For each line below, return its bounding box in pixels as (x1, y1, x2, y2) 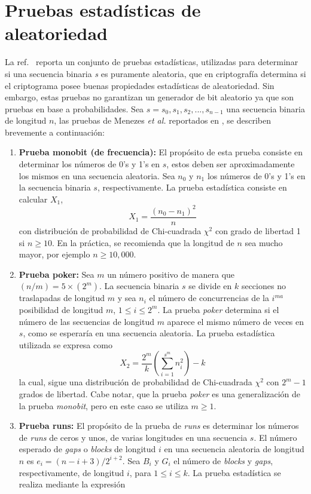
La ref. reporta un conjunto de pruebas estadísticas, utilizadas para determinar (5, 56, 298, 68)
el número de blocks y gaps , (173, 454, 273, 467)
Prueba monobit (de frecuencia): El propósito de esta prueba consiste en (19, 146, 303, 158)
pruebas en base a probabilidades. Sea (5, 102, 144, 115)
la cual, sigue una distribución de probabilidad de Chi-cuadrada (19, 376, 252, 388)
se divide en (188, 280, 232, 292)
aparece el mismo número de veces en (167, 315, 304, 327)
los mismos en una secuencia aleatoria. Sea (19, 169, 175, 182)
